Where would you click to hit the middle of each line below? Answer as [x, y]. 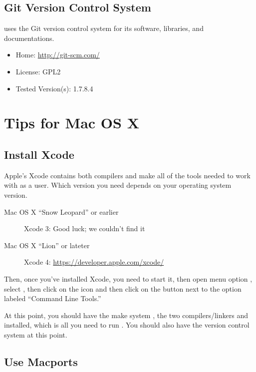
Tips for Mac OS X [72, 123]
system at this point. [36, 334]
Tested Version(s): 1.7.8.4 [54, 88]
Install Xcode [39, 154]
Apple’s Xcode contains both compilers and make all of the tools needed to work [127, 175]
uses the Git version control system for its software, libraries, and [104, 28]
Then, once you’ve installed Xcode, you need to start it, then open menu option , [128, 278]
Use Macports [41, 361]
